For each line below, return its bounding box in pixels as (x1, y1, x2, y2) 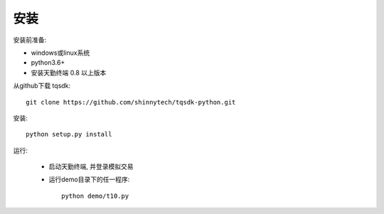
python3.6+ (31, 58, 65, 67)
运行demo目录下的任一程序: (48, 175, 130, 184)
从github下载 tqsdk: (13, 82, 71, 90)
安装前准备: (13, 36, 47, 44)
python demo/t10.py (61, 192, 129, 200)
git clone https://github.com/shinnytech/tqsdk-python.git (26, 98, 236, 106)
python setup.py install (26, 130, 112, 139)
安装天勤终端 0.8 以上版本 (31, 68, 107, 77)
